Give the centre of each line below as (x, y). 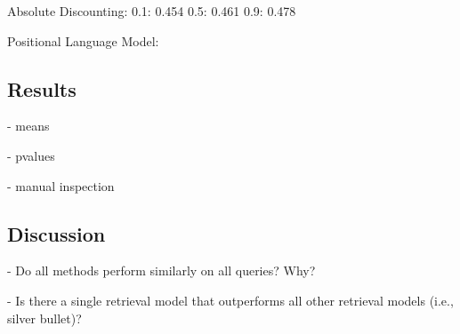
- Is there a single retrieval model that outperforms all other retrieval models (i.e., (230, 300)
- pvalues (31, 155)
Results (42, 88)
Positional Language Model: (83, 40)
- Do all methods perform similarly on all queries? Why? (161, 270)
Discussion (56, 233)
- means (28, 126)
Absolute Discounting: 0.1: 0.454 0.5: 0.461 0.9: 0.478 (152, 11)
